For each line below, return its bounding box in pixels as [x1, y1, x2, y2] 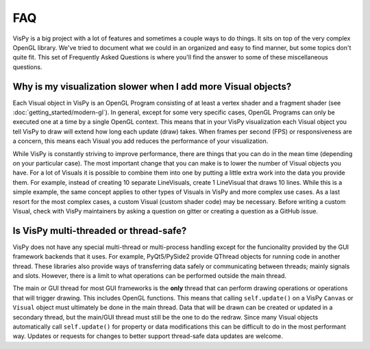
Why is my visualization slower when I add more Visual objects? [12, 81, 292, 92]
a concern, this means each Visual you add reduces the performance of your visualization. [12, 137, 269, 145]
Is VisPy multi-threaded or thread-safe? [12, 224, 187, 236]
